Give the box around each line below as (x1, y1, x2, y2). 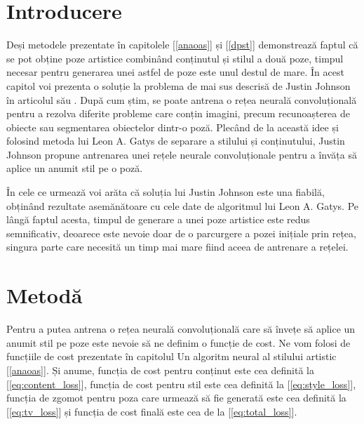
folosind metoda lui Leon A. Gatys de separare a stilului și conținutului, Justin (6, 133, 345, 148)
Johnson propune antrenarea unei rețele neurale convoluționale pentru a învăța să (6, 147, 357, 161)
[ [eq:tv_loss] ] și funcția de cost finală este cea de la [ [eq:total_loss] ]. (6, 404, 297, 418)
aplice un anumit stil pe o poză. (6, 161, 143, 175)
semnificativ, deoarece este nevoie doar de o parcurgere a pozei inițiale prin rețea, (6, 225, 356, 240)
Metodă (6, 281, 83, 310)
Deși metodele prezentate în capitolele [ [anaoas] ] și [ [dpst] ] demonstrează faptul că (6, 37, 358, 52)
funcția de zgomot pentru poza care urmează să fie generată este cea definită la (6, 390, 346, 405)
